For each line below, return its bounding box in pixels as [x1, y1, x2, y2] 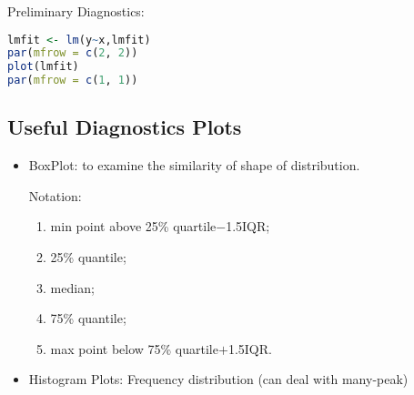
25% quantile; [50, 248, 126, 267]
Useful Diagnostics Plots [7, 113, 242, 141]
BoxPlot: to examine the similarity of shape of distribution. [28, 156, 360, 175]
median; [50, 278, 95, 297]
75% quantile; [50, 309, 126, 328]
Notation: [28, 186, 82, 205]
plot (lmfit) [7, 60, 79, 74]
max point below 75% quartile [50, 339, 218, 358]
